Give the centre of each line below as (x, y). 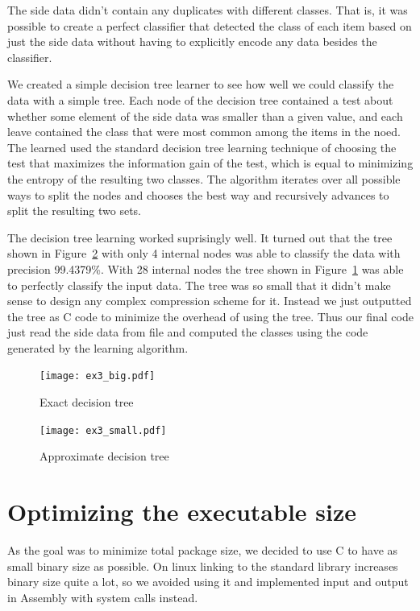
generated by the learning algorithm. (98, 347)
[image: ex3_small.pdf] (103, 430)
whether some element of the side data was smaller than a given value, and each (205, 116)
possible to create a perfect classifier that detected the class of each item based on (210, 25)
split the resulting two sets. (74, 211)
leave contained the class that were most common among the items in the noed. (204, 132)
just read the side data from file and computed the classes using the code (188, 332)
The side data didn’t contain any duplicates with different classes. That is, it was (208, 10)
